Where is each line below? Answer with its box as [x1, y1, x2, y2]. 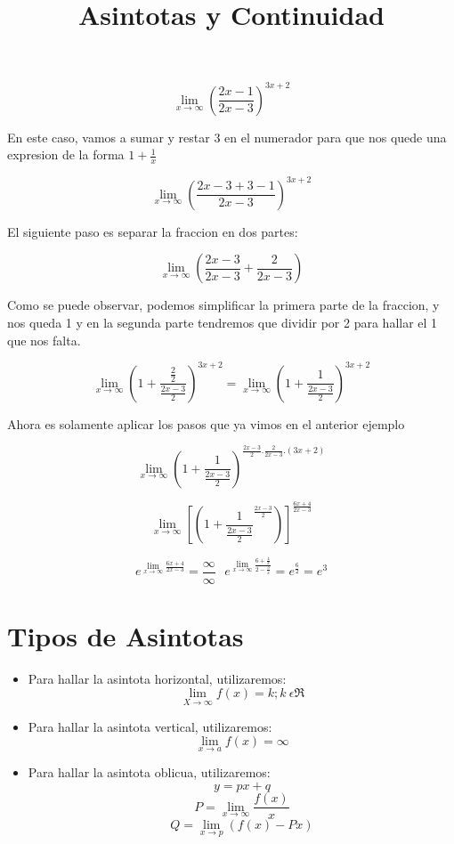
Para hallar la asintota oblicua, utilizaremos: [28, 763, 271, 782]
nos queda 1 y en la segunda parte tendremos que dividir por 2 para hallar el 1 [7, 312, 438, 331]
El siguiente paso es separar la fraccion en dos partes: [7, 222, 298, 240]
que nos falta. [7, 330, 81, 349]
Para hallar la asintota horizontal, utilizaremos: [28, 669, 287, 687]
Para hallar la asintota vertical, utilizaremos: [28, 717, 272, 735]
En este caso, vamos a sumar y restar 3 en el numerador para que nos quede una [7, 127, 447, 146]
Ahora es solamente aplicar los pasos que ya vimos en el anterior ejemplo [7, 414, 405, 433]
